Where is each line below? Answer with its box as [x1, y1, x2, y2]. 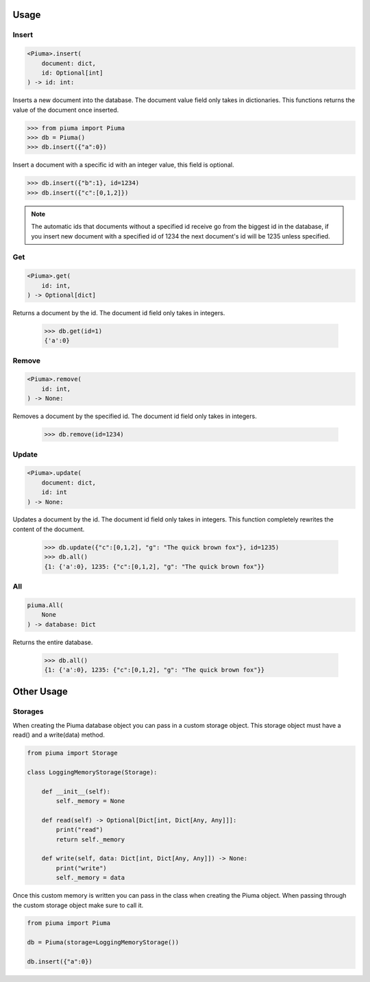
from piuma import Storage [27, 749, 118, 757]
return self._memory [56, 835, 125, 843]
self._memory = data [56, 874, 125, 882]
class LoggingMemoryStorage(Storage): [27, 768, 158, 776]
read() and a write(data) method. [12, 731, 106, 739]
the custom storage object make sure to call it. [12, 901, 144, 909]
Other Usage [12, 686, 69, 698]
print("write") [56, 864, 108, 872]
